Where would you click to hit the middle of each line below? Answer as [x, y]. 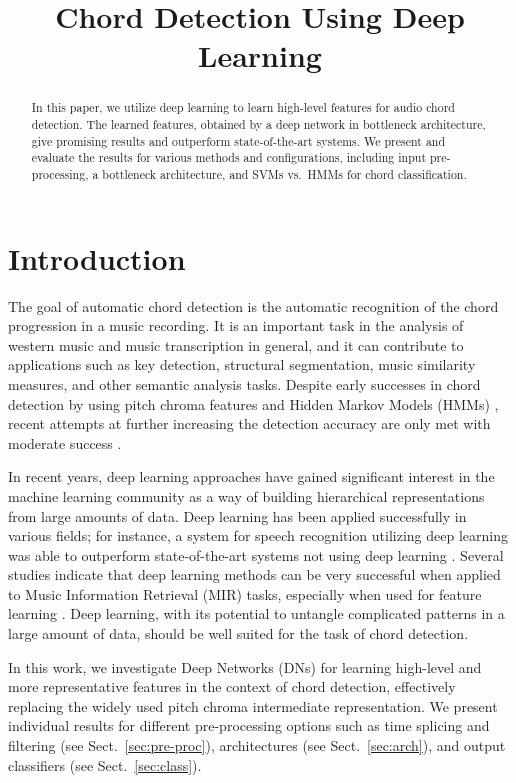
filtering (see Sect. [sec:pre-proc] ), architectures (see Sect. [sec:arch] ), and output [257, 745]
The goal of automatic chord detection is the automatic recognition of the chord [253, 305]
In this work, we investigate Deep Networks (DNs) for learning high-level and [245, 666]
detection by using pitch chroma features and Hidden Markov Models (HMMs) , [253, 403]
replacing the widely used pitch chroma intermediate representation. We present [253, 705]
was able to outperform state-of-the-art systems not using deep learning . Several [256, 554]
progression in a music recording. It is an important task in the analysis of [236, 325]
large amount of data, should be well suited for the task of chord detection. [238, 633]
